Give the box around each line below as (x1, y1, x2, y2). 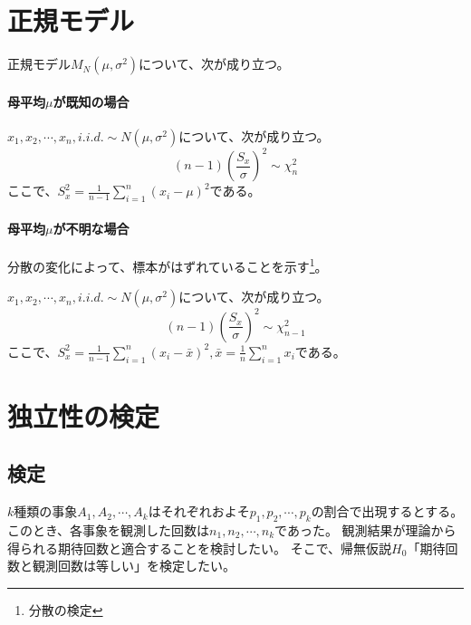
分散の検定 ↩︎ (28, 600, 103, 619)
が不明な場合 (53, 218, 130, 237)
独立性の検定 (7, 397, 160, 434)
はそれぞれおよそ (148, 502, 250, 521)
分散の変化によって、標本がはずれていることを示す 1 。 (7, 255, 328, 275)
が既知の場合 (53, 91, 130, 111)
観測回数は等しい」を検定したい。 (32, 556, 235, 575)
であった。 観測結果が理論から (274, 520, 457, 539)
